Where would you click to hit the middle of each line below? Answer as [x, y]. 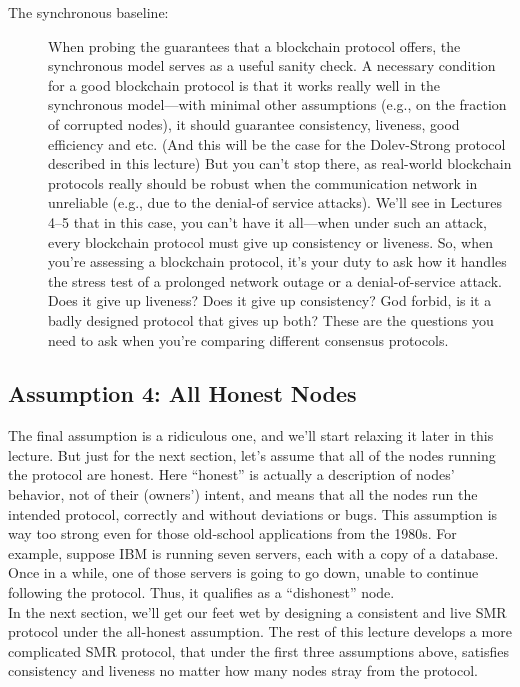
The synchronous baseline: [88, 12]
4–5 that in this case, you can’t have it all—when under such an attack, [267, 221]
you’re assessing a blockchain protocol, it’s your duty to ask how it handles [277, 261]
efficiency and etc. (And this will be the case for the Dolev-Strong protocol [277, 143]
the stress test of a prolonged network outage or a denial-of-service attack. [275, 280]
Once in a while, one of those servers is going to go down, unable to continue [243, 572]
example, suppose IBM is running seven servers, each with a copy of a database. [253, 552]
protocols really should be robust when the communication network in [263, 182]
